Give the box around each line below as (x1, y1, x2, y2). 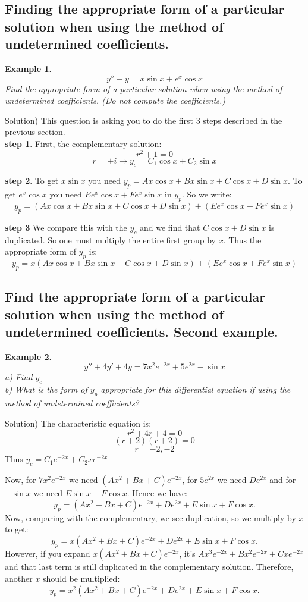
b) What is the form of (5, 383, 87, 396)
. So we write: (181, 188, 232, 200)
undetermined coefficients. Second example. (5, 322, 278, 340)
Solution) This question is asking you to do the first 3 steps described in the (5, 114, 282, 126)
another (5, 572, 33, 585)
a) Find (5, 371, 33, 383)
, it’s (179, 547, 196, 560)
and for (269, 474, 296, 486)
